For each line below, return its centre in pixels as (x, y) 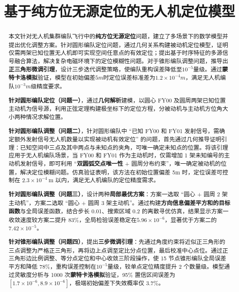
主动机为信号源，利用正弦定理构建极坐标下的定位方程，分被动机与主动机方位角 (115, 109)
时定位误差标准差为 (129, 77)
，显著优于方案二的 (191, 219)
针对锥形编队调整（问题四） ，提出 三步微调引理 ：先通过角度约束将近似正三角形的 (117, 242)
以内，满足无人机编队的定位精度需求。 (107, 180)
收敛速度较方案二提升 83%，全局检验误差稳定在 (73, 219)
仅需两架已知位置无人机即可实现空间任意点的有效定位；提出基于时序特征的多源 (115, 53)
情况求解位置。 (46, 116)
